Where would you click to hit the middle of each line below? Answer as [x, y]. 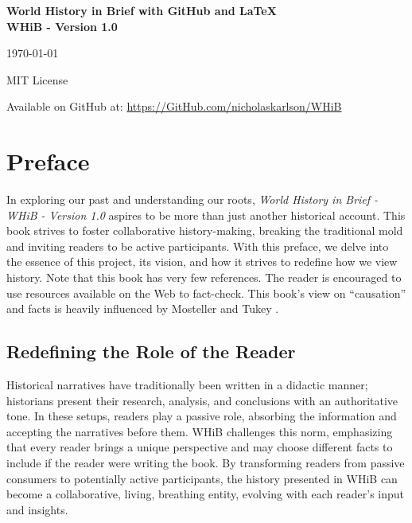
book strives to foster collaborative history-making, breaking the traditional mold [205, 230]
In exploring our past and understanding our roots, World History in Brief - [192, 199]
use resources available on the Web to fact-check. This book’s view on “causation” [206, 293]
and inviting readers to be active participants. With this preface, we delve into [198, 246]
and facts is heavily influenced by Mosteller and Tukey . [143, 308]
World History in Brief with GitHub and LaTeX [142, 10]
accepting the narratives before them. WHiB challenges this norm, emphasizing [200, 431]
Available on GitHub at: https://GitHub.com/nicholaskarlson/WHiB [174, 106]
